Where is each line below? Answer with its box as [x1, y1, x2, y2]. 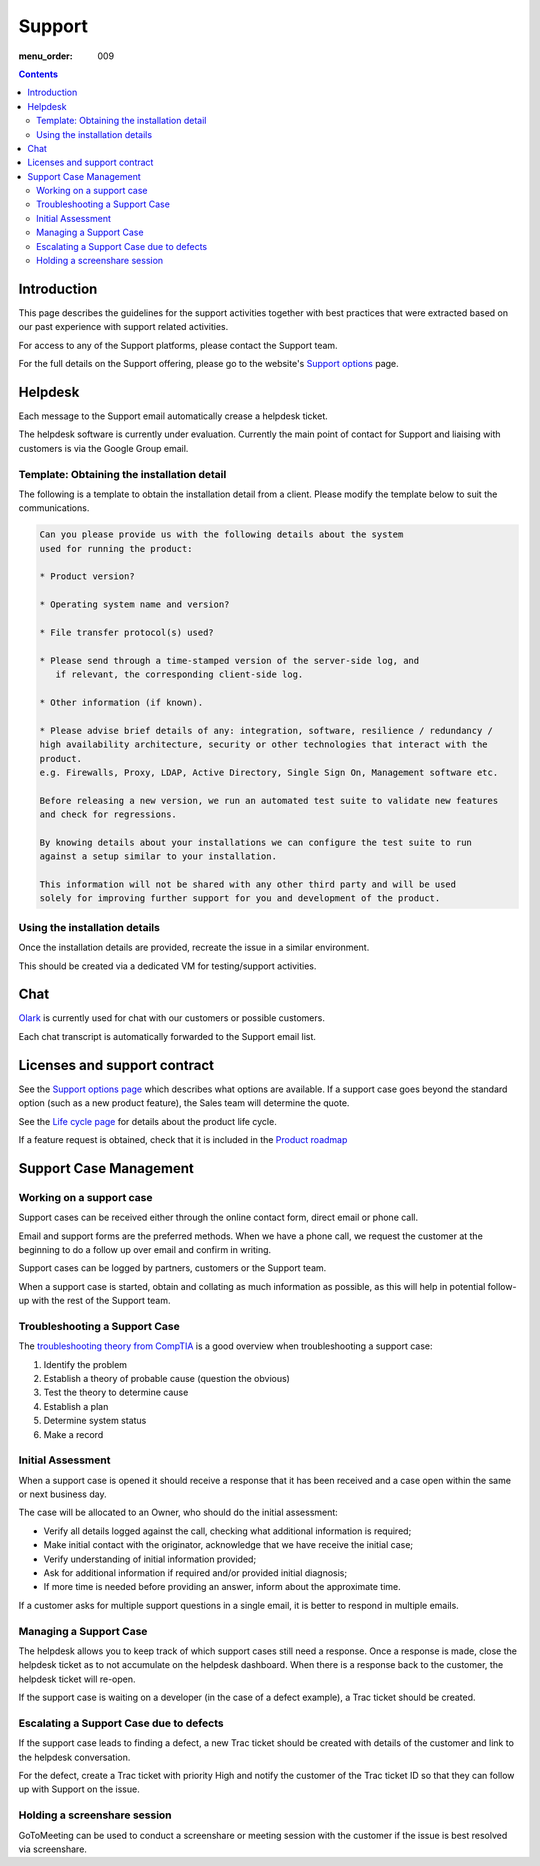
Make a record [43, 1428, 104, 1440]
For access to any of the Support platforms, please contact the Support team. [18, 339, 339, 351]
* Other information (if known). [39, 696, 204, 708]
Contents [18, 68, 59, 80]
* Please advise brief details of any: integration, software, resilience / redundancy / [39, 725, 494, 736]
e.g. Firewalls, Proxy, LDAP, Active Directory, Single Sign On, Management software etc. [39, 766, 499, 778]
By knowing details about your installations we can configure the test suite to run [39, 836, 472, 848]
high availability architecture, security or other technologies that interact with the [39, 739, 489, 750]
